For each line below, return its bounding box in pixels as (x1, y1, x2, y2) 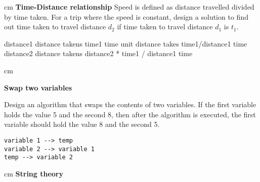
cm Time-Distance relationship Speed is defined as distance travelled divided (4, 2, 254, 12)
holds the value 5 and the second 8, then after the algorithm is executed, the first (4, 109, 256, 119)
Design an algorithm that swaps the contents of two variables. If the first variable (4, 99, 256, 110)
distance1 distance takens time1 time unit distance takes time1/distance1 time (4, 38, 247, 49)
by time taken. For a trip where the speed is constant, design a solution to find (4, 11, 248, 22)
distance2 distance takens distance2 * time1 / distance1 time (4, 48, 193, 59)
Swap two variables (4, 82, 72, 93)
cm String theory (4, 168, 63, 178)
